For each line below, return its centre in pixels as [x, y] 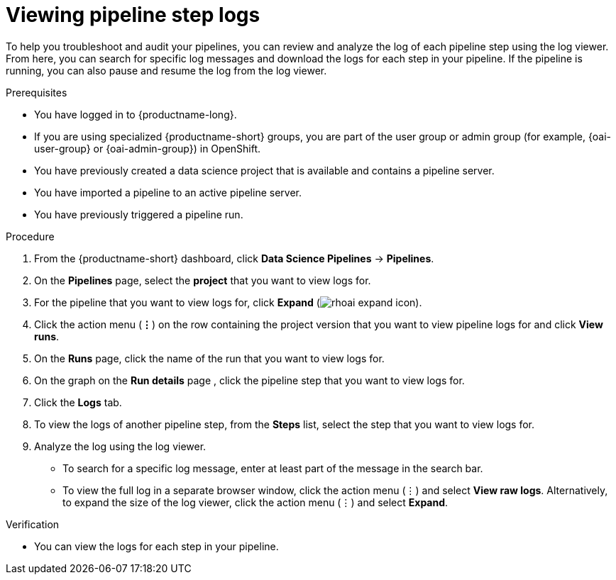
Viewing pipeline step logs [133, 15]
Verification [33, 524]
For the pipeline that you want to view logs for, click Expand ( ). [228, 302]
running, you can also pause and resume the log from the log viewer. [166, 70]
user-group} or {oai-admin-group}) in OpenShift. [148, 148]
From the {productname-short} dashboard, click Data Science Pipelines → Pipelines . [234, 258]
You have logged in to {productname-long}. [136, 114]
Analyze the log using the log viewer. [120, 446]
